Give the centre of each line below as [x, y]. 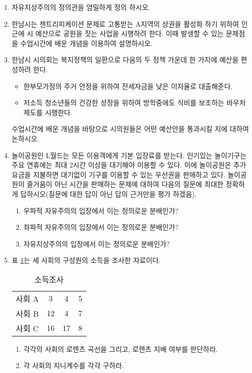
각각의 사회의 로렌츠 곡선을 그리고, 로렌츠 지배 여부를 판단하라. [121, 349]
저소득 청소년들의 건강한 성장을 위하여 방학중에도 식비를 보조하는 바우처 [135, 103]
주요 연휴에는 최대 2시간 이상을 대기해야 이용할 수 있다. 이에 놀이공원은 [121, 165]
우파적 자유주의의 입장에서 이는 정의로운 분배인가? [101, 210]
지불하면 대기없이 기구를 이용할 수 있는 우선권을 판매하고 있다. [129, 174]
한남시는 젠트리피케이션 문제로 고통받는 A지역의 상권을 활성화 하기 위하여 [125, 23]
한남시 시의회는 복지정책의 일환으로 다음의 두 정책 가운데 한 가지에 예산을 [125, 60]
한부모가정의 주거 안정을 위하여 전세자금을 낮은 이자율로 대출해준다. [128, 86]
